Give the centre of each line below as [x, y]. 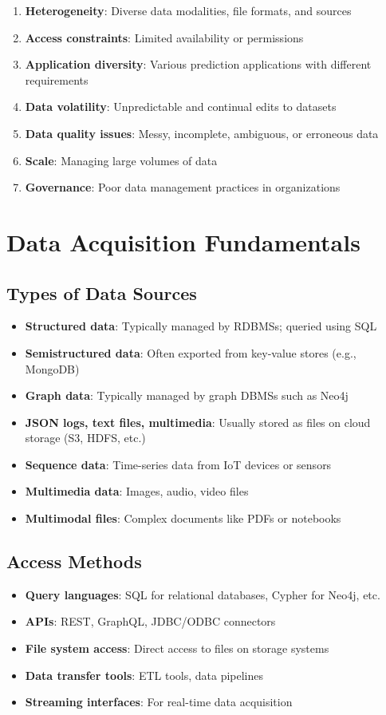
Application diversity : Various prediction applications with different [198, 64]
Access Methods [74, 561]
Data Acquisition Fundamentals [183, 241]
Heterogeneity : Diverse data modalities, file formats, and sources [188, 10]
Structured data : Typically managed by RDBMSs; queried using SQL [201, 326]
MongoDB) [52, 368]
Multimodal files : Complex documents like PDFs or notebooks [183, 518]
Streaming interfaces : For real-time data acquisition [159, 702]
